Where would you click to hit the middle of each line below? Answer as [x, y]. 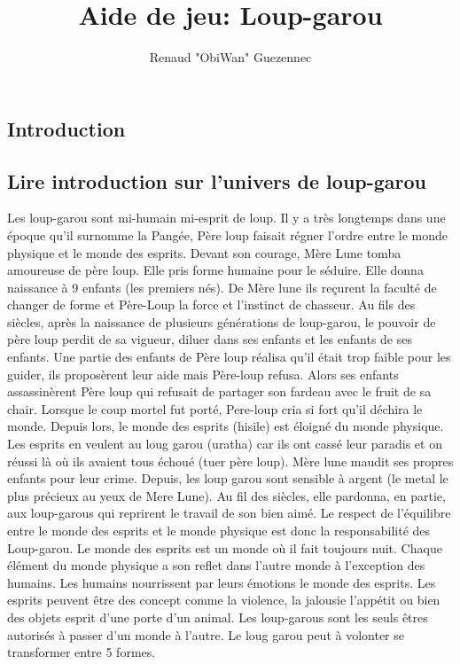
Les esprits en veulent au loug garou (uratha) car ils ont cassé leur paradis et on [225, 444]
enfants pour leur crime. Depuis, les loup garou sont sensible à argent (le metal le [228, 478]
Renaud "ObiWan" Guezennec [230, 57]
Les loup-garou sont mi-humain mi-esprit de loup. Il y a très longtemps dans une [226, 218]
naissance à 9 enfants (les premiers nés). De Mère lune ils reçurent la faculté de [222, 287]
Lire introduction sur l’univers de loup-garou [217, 180]
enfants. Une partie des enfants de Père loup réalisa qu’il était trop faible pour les [229, 357]
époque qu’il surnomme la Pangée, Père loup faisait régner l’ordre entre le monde [228, 234]
